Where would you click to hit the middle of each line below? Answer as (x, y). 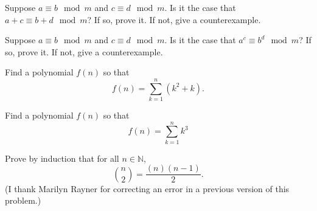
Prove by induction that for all (62, 158)
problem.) (23, 200)
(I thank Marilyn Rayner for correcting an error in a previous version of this (147, 188)
